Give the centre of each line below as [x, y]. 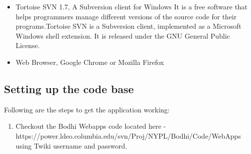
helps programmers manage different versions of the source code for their [126, 16]
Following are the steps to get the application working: [87, 109]
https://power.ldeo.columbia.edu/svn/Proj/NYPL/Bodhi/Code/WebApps [128, 135]
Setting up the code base [69, 88]
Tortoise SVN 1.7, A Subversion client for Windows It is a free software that [131, 6]
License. [28, 45]
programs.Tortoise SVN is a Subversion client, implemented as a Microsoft [128, 26]
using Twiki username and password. [71, 145]
